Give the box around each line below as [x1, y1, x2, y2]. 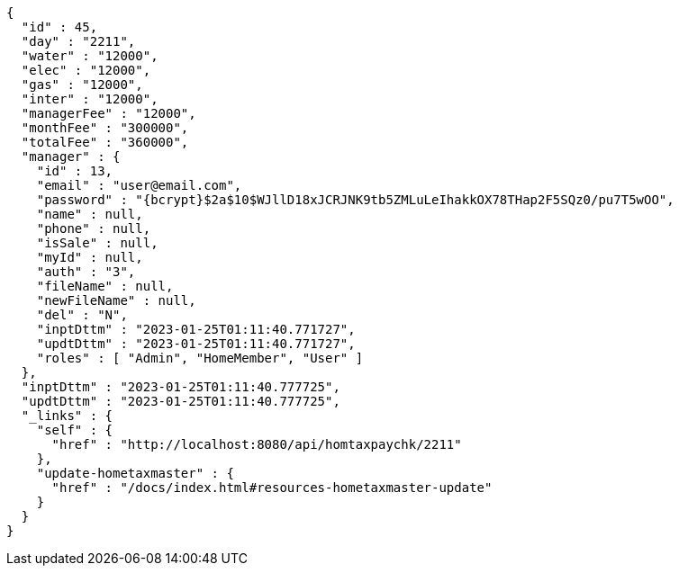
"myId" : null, [36, 250, 143, 264]
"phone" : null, [36, 221, 151, 236]
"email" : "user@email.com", [36, 178, 242, 192]
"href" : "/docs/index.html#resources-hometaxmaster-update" [51, 480, 493, 495]
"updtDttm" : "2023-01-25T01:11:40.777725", [21, 394, 340, 408]
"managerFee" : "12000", [21, 106, 196, 121]
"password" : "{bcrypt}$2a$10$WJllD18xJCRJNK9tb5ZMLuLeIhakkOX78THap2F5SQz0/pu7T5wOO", [36, 192, 674, 207]
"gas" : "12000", [21, 77, 143, 92]
